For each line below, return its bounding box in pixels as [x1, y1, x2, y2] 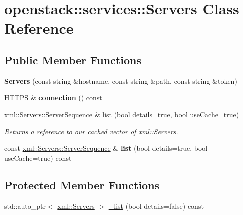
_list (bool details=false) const [108, 200, 204, 211]
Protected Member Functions [4, 177, 160, 192]
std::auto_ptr [4, 200, 46, 211]
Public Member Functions [4, 52, 141, 67]
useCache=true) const [4, 152, 72, 163]
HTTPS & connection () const [4, 92, 102, 103]
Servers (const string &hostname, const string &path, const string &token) [4, 75, 237, 86]
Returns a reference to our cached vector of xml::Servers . [4, 126, 178, 136]
